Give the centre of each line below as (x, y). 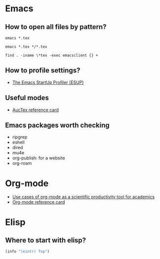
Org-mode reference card (39, 202)
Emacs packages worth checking (57, 126)
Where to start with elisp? (46, 240)
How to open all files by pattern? (56, 27)
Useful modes (27, 98)
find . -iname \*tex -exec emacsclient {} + (52, 55)
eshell (18, 142)
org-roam (22, 163)
